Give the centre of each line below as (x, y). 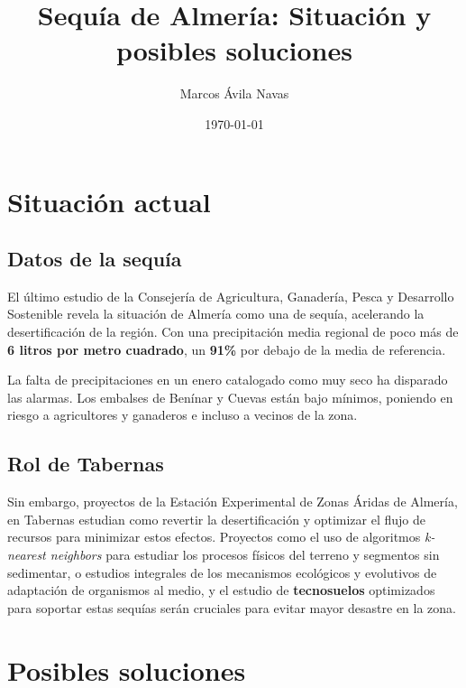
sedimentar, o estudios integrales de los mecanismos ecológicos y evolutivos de (222, 572)
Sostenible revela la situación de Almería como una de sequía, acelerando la (216, 314)
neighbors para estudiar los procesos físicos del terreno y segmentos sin (245, 555)
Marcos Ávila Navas (234, 93)
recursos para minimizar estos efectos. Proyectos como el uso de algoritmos (214, 537)
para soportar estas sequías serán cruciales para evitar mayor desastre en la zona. (232, 607)
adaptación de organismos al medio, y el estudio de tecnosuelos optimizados (221, 590)
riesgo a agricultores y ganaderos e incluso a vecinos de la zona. (183, 415)
